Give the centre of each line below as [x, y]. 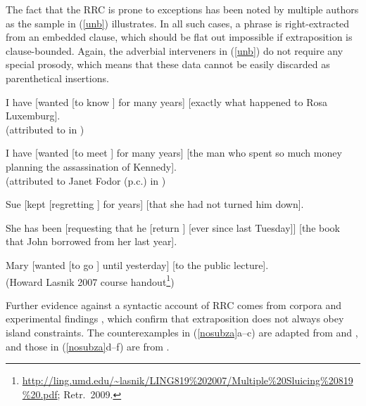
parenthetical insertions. [57, 78]
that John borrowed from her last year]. [91, 241]
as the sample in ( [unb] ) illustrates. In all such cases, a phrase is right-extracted [178, 23]
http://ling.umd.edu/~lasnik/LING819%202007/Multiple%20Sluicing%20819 [188, 380]
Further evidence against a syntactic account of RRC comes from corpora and [173, 304]
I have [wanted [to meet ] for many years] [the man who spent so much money [174, 153]
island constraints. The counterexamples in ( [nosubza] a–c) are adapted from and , [182, 332]
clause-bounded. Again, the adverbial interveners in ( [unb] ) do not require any [175, 50]
